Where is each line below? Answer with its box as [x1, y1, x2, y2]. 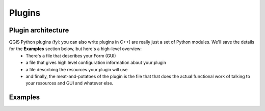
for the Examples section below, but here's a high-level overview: [9, 46, 142, 52]
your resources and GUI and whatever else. [26, 80, 114, 86]
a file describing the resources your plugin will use [26, 66, 128, 72]
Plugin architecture [9, 26, 69, 34]
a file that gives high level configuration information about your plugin [26, 59, 166, 66]
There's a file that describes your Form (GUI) [26, 53, 116, 58]
